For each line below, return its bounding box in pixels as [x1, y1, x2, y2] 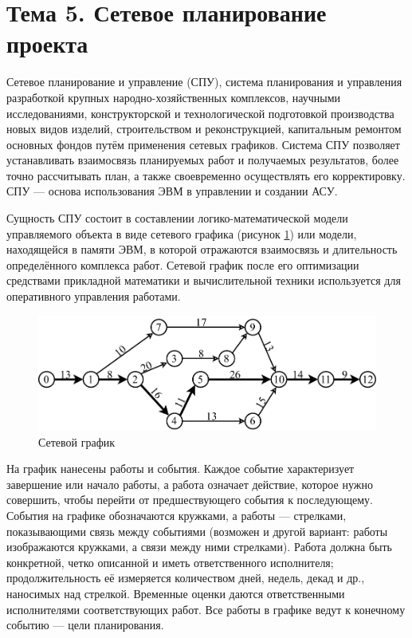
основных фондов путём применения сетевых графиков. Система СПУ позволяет [6, 136, 400, 152]
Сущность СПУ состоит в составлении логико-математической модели [6, 210, 348, 226]
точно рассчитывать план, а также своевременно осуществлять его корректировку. [6, 167, 406, 183]
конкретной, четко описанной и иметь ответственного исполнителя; [6, 553, 334, 570]
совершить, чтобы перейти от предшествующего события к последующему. [6, 491, 374, 508]
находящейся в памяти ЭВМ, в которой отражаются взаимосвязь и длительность [6, 241, 398, 258]
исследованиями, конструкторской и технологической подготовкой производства [6, 104, 394, 121]
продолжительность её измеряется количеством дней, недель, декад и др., [6, 569, 365, 586]
